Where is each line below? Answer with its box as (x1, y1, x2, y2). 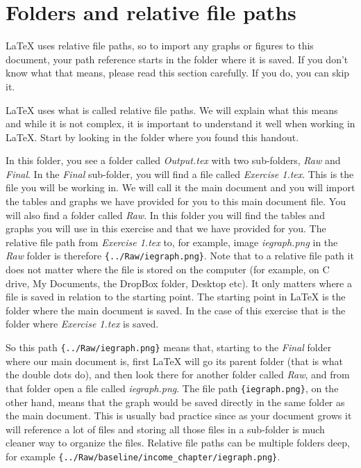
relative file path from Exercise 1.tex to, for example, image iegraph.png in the (6, 234, 338, 249)
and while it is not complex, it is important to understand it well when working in (6, 116, 355, 131)
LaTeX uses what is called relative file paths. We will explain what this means (6, 102, 338, 117)
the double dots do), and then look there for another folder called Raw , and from (6, 367, 350, 382)
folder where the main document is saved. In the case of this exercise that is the (6, 302, 346, 317)
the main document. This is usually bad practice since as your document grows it (6, 408, 352, 423)
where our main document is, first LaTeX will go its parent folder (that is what (6, 353, 344, 368)
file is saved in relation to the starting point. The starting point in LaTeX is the (6, 289, 346, 304)
